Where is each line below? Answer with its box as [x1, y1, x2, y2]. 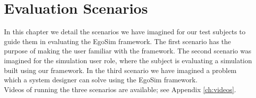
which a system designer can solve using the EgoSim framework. [4, 74, 198, 85]
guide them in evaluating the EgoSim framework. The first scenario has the [4, 36, 231, 46]
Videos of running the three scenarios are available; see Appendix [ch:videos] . [4, 84, 236, 94]
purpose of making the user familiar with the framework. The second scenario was [4, 46, 252, 56]
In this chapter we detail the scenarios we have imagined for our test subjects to [4, 26, 246, 37]
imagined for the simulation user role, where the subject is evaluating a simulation [4, 55, 252, 65]
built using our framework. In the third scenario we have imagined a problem [4, 65, 237, 75]
